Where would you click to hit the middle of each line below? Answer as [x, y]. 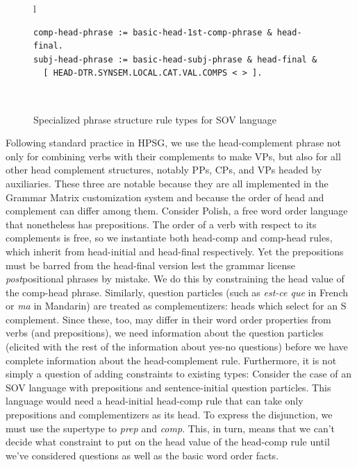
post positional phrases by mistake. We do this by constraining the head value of [175, 279]
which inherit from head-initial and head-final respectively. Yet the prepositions [175, 251]
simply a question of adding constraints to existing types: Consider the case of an [179, 374]
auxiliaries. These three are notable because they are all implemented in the [167, 183]
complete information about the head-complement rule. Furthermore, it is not [171, 360]
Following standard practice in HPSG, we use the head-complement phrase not [174, 143]
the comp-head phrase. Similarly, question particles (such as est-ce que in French [177, 292]
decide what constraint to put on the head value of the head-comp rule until [168, 442]
